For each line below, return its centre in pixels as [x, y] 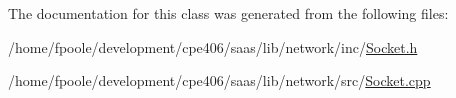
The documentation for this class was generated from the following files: [228, 13]
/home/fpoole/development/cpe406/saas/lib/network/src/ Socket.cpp [219, 80]
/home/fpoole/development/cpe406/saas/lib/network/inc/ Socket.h [213, 46]
